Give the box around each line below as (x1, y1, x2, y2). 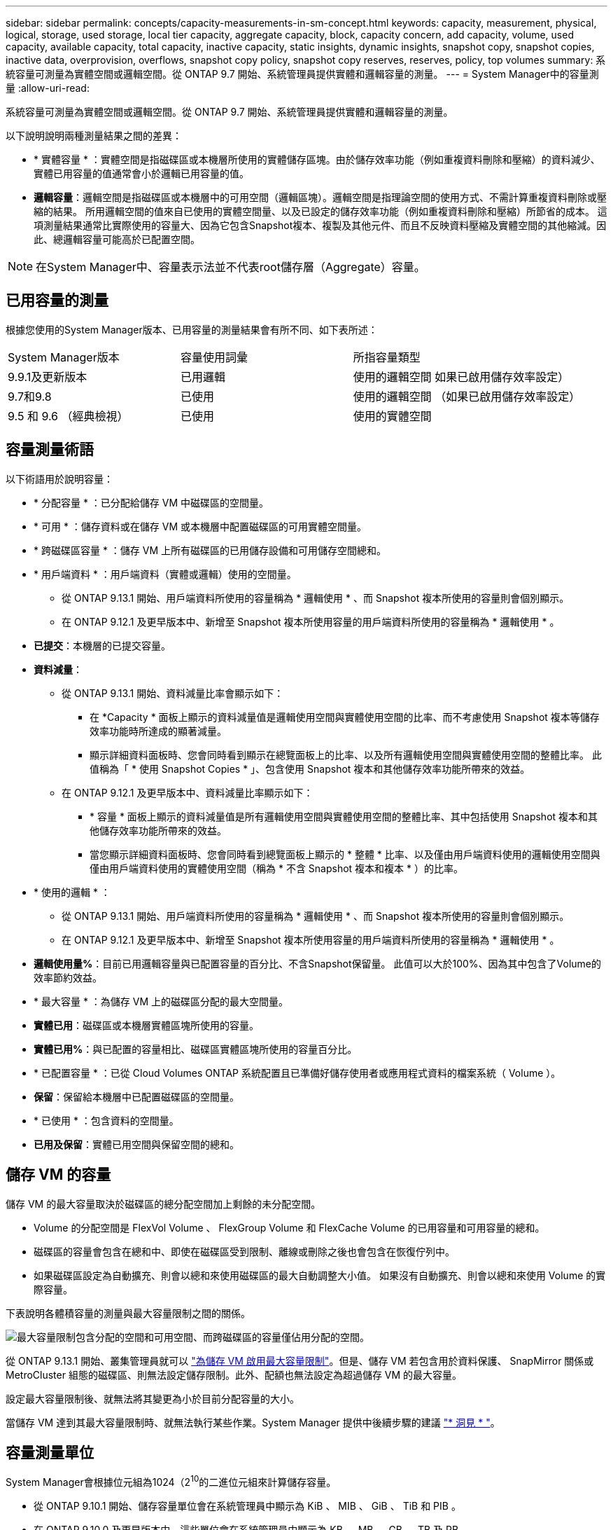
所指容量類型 (353, 350, 421, 364)
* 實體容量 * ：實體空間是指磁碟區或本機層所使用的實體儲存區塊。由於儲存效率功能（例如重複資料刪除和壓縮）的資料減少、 (34, 153, 600, 165)
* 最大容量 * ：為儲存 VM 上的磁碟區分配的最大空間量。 (34, 995, 289, 1007)
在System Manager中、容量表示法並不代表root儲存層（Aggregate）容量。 (36, 260, 425, 274)
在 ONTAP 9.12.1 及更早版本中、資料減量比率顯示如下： (62, 786, 313, 799)
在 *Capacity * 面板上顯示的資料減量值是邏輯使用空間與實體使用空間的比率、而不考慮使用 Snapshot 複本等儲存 (90, 710, 600, 723)
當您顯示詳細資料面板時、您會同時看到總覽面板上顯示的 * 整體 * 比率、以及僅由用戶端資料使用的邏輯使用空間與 (90, 848, 600, 860)
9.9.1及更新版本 (8, 369, 87, 384)
